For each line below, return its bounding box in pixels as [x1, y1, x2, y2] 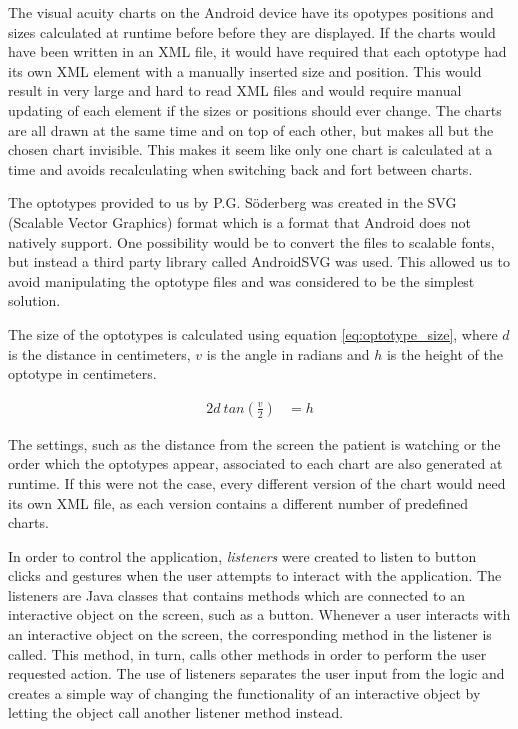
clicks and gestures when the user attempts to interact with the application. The [8, 565, 502, 586]
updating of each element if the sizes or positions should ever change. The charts [8, 99, 502, 120]
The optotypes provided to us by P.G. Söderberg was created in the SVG [8, 192, 457, 213]
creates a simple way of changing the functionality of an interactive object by [8, 682, 481, 703]
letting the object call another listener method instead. [8, 702, 344, 723]
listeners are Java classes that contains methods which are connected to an [8, 584, 465, 605]
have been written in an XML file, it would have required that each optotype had [8, 41, 507, 62]
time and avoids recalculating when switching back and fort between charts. [8, 158, 473, 179]
